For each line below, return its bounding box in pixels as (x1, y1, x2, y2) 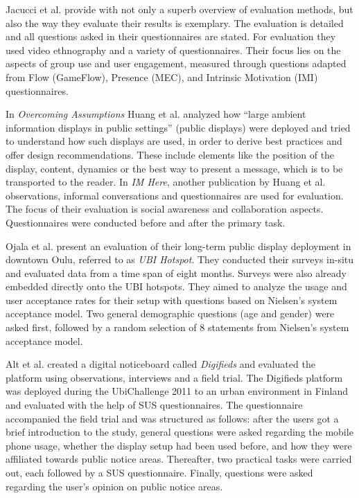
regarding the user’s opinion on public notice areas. (6, 479, 223, 493)
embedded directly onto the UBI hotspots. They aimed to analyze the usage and (6, 279, 347, 294)
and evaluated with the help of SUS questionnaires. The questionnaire (6, 398, 303, 412)
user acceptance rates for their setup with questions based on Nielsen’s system (6, 292, 338, 307)
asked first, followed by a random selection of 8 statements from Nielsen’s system (6, 320, 349, 335)
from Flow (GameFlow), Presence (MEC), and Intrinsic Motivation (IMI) (6, 69, 318, 84)
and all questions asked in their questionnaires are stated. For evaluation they (6, 29, 336, 44)
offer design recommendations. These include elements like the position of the (6, 147, 335, 161)
